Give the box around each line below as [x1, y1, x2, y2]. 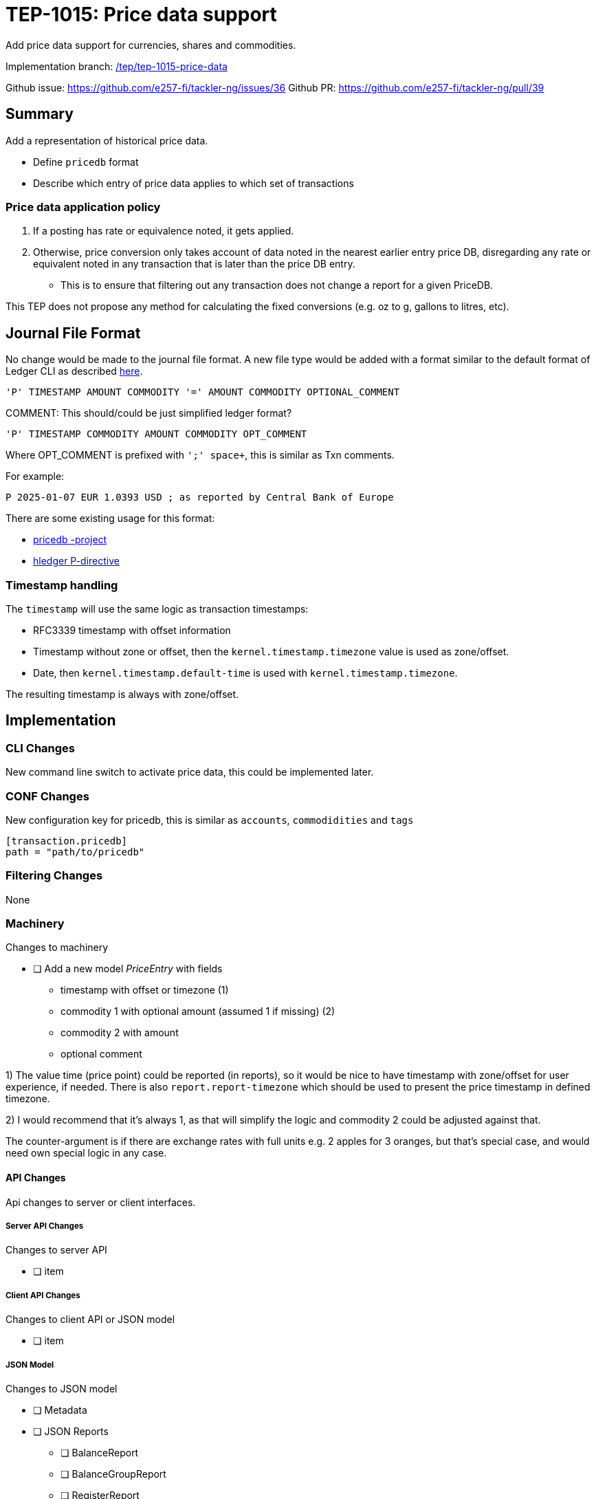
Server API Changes [5, 1221, 84, 1232]
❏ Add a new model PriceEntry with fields [33, 963, 223, 975]
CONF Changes [5, 789, 89, 803]
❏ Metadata [33, 1403, 87, 1416]
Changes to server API [5, 1244, 107, 1256]
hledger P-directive [33, 555, 120, 567]
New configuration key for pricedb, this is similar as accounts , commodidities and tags [5, 813, 414, 826]
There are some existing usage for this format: [5, 512, 215, 525]
